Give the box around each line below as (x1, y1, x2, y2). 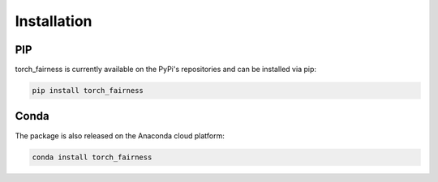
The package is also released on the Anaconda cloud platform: (15, 130, 225, 141)
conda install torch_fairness (32, 152, 152, 162)
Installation (15, 12, 92, 30)
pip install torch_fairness (32, 86, 144, 95)
